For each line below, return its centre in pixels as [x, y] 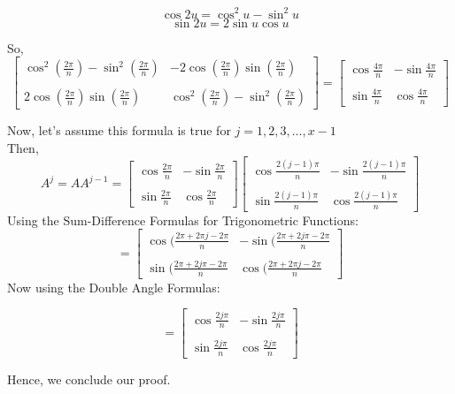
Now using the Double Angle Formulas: [114, 287]
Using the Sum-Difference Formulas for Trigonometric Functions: [183, 220]
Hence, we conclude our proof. [89, 379]
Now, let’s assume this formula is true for [119, 130]
